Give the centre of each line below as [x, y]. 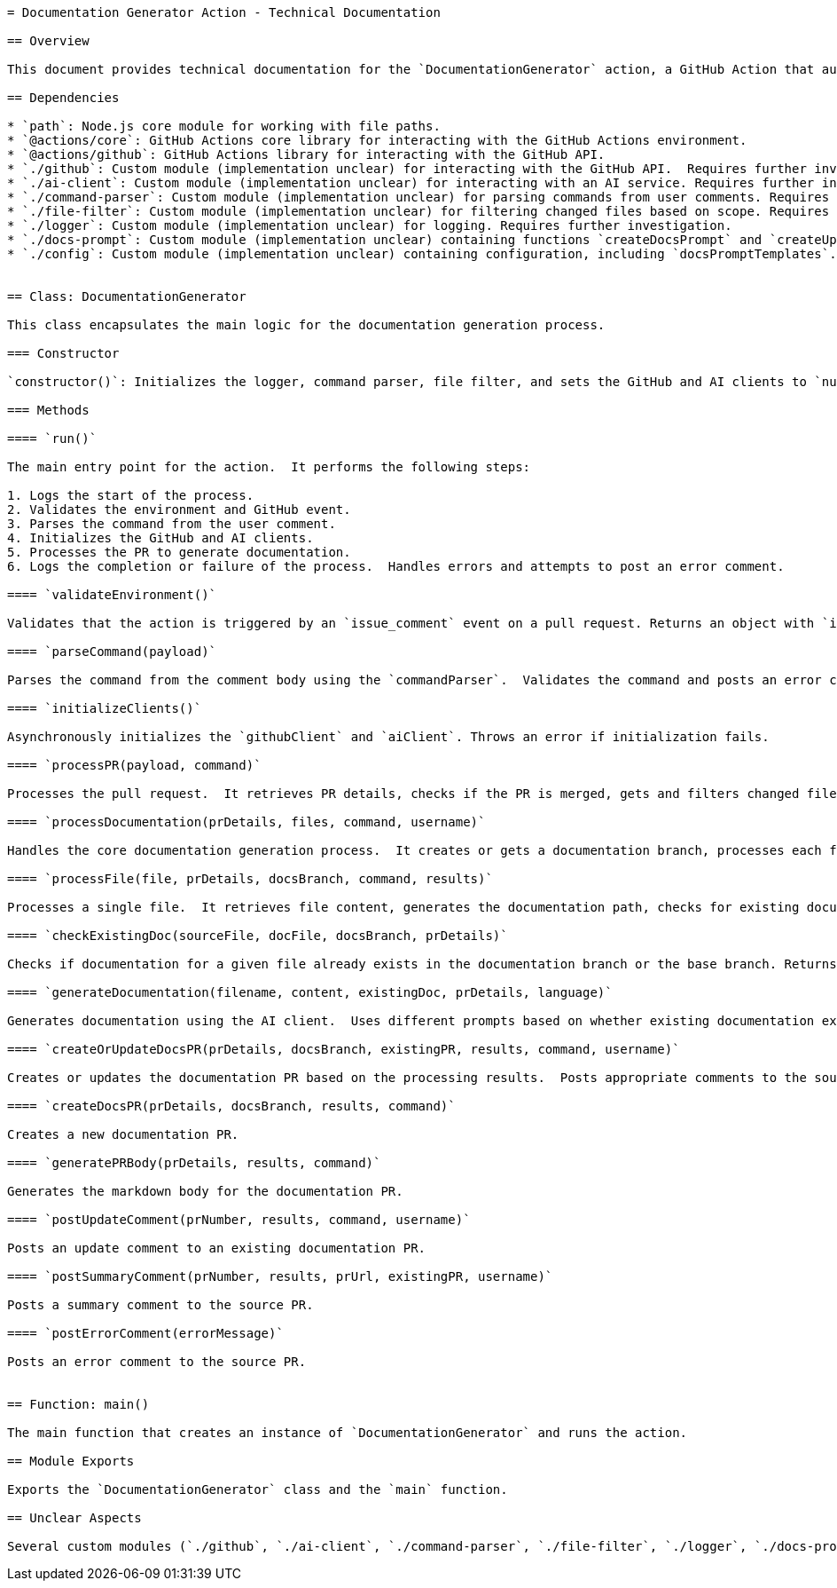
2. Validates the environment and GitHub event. [179, 510]
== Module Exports [71, 1461]
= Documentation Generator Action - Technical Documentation [224, 12]
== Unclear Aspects [74, 1518]
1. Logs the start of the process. [131, 495]
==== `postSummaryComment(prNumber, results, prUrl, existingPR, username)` [280, 1276]
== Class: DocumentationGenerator [127, 296]
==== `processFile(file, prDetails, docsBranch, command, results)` [250, 879]
